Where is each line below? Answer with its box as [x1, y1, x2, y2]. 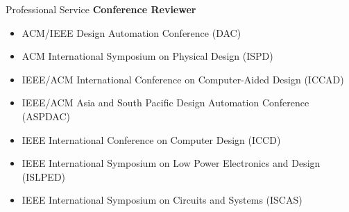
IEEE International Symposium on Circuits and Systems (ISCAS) [22, 193, 303, 207]
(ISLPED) [22, 169, 66, 184]
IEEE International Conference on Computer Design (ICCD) [22, 132, 281, 147]
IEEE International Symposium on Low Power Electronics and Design [22, 156, 321, 170]
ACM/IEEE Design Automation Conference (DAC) [22, 25, 241, 40]
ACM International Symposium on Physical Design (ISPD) [22, 49, 273, 63]
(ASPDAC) [22, 108, 71, 123]
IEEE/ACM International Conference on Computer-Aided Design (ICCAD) [22, 72, 344, 86]
